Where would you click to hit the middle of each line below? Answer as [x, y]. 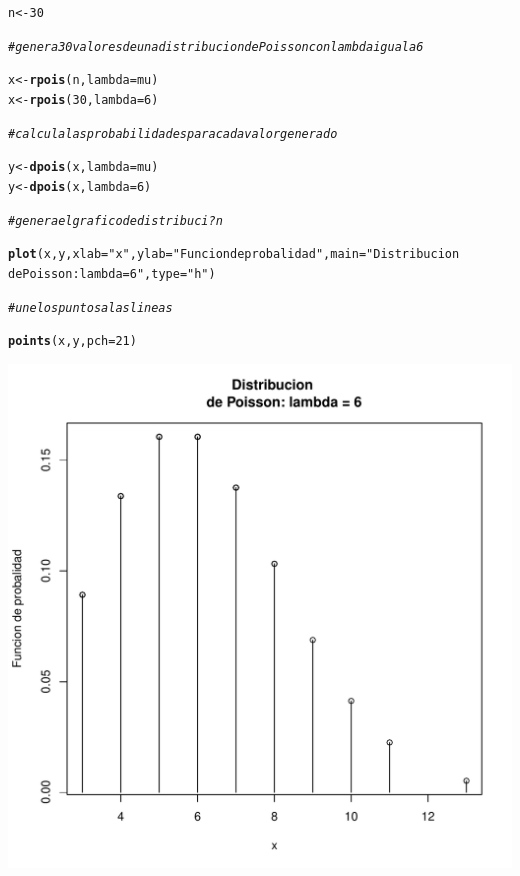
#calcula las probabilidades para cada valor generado [173, 133]
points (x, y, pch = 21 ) [72, 341]
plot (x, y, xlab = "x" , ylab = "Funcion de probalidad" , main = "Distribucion [234, 254]
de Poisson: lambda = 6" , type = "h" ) [112, 273]
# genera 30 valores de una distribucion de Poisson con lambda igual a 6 [216, 46]
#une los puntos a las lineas [90, 307]
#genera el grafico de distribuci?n [115, 220]
